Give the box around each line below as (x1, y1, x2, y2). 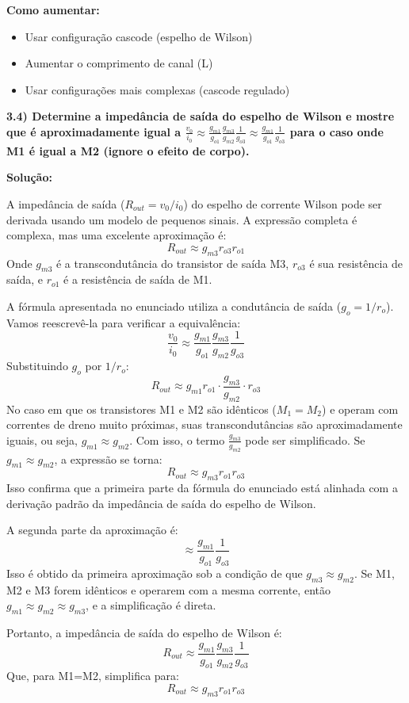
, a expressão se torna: (54, 450, 162, 467)
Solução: (6, 169, 52, 185)
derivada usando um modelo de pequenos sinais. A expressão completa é (6, 211, 357, 227)
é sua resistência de (309, 254, 403, 271)
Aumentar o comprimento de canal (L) (25, 55, 213, 71)
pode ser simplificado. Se (245, 431, 365, 448)
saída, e (6, 271, 43, 288)
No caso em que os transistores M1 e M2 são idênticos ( (6, 400, 277, 417)
